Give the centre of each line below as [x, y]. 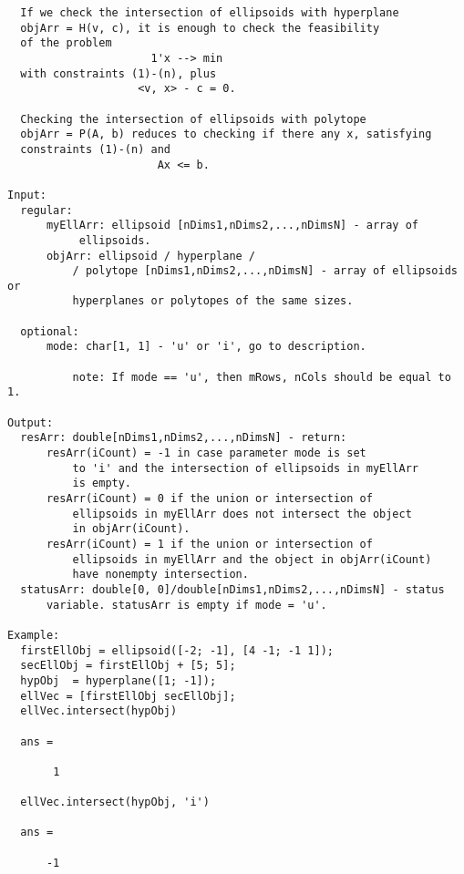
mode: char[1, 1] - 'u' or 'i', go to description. [206, 347]
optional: [50, 331]
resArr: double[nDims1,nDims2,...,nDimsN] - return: [184, 438]
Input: [27, 195]
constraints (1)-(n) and [95, 149]
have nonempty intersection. [160, 575]
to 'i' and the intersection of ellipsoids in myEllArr [246, 468]
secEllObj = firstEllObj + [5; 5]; [128, 666]
